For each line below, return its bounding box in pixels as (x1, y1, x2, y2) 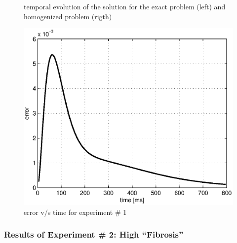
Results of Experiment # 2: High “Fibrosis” (4, 228, 184, 240)
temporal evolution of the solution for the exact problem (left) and (24, 1, 226, 11)
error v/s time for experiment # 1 (24, 207, 127, 217)
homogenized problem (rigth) (24, 11, 112, 21)
